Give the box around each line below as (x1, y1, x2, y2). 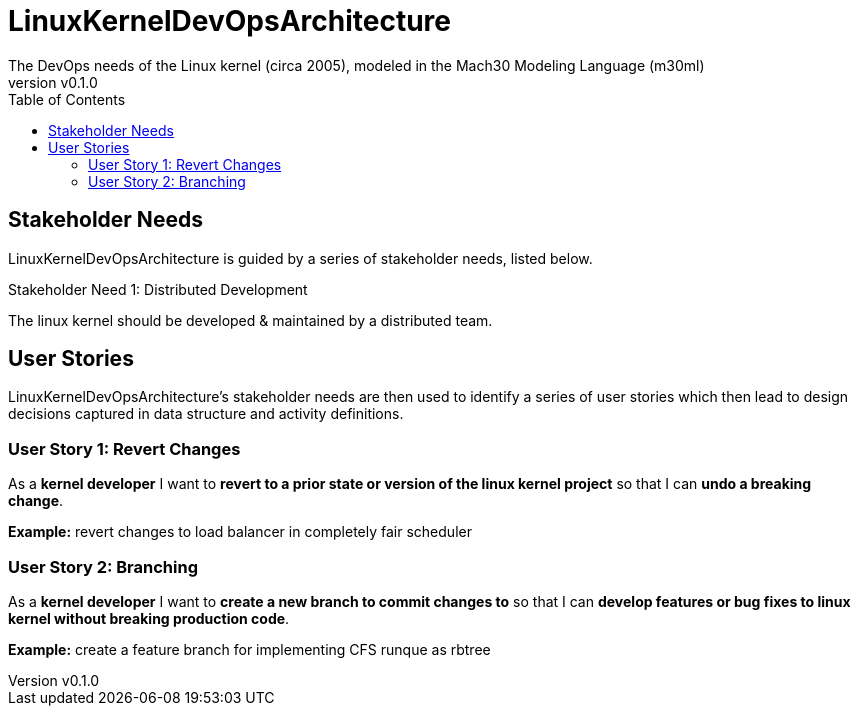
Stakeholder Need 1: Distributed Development (8, 280, 308, 298)
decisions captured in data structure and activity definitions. (8, 405, 404, 423)
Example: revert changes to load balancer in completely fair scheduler (8, 523, 472, 541)
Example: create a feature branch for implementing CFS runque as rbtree (8, 640, 491, 658)
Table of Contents (8, 90, 126, 108)
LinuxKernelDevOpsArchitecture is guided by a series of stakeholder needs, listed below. (8, 249, 593, 267)
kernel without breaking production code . (8, 609, 290, 627)
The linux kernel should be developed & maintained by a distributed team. (8, 311, 493, 329)
